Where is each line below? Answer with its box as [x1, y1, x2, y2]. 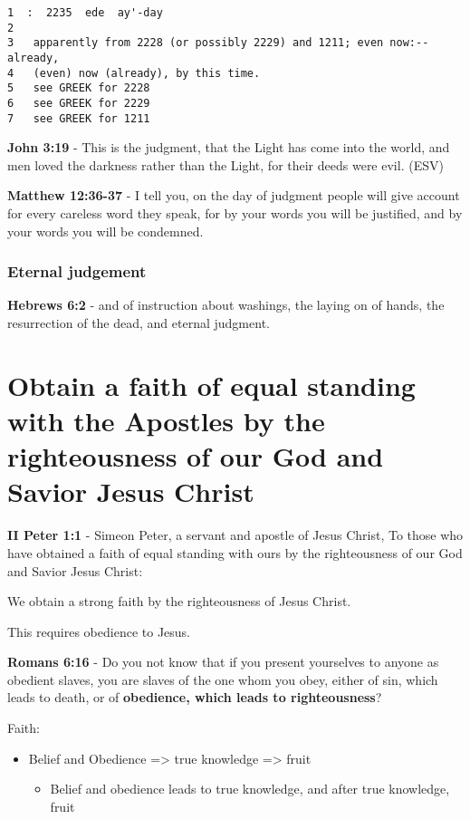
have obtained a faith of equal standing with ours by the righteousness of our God [7, 543, 463, 562]
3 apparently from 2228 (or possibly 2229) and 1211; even [7, 36, 384, 50]
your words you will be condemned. [7, 221, 204, 240]
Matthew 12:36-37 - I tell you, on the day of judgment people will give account [7, 186, 460, 205]
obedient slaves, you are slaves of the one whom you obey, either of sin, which [7, 670, 438, 689]
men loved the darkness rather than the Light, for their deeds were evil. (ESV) [7, 155, 444, 174]
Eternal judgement [7, 260, 147, 283]
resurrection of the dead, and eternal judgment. [7, 313, 270, 332]
